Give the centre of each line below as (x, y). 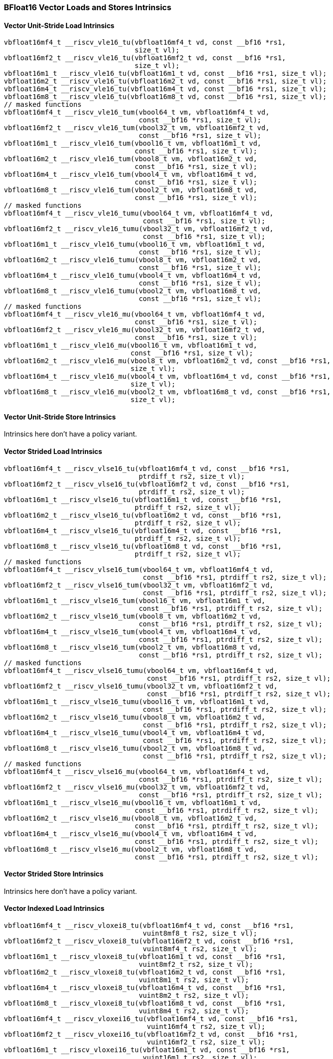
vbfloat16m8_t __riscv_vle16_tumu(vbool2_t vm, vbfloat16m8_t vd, (133, 291)
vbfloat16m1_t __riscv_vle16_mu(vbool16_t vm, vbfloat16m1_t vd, (131, 345)
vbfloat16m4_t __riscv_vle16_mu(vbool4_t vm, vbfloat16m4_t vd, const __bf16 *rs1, (167, 377)
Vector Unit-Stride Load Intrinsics (59, 25)
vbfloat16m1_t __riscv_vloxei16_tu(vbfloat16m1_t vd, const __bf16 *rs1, (147, 1050)
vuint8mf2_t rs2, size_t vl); (196, 965)
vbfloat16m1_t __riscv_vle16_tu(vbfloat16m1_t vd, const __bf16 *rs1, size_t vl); (165, 74)
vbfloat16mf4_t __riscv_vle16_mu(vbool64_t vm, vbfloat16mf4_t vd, (135, 314)
